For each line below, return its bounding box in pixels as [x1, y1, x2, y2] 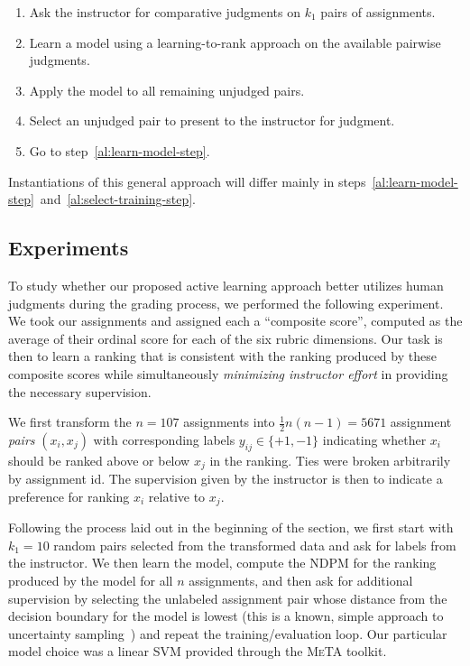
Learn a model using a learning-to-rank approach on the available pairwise [29, 32, 441, 51]
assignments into [183, 412, 275, 431]
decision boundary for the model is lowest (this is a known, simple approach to [8, 606, 444, 625]
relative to [148, 486, 206, 505]
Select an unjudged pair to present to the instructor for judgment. [29, 111, 395, 130]
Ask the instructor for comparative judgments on [29, 3, 301, 21]
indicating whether [322, 430, 427, 449]
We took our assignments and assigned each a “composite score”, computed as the [8, 311, 463, 330]
